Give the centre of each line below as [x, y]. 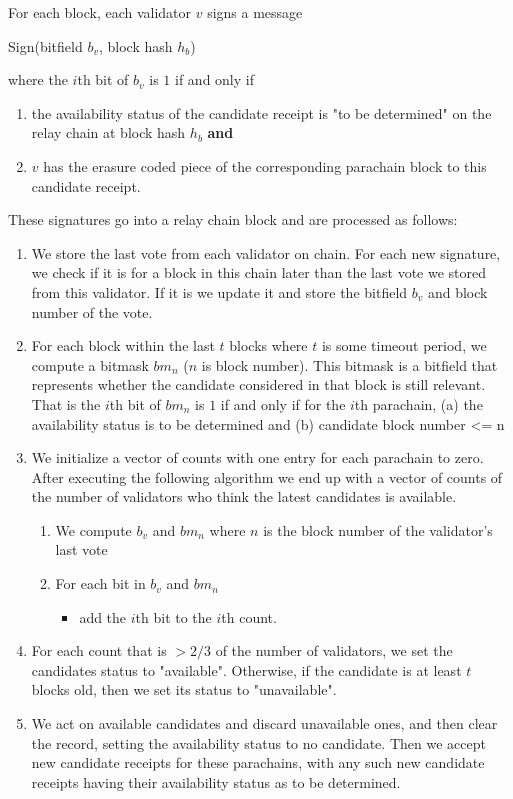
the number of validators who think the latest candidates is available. [244, 496]
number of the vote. [92, 311]
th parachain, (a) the [418, 403]
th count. [249, 616]
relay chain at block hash [108, 132]
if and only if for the [283, 403]
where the [38, 79]
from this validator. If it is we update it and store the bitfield [219, 291]
